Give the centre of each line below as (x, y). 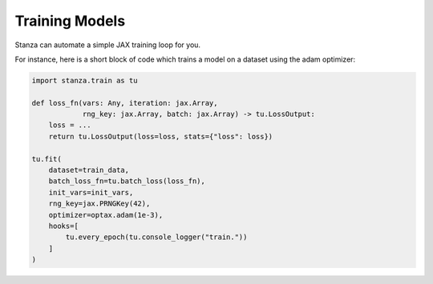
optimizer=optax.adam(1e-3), (106, 215)
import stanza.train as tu (85, 80)
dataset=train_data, (89, 170)
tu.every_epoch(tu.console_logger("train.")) (156, 237)
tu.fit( (47, 159)
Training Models (70, 21)
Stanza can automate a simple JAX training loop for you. (107, 45)
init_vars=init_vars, (91, 192)
